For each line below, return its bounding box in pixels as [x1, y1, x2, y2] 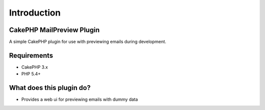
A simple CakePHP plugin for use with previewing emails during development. [9, 39, 166, 45]
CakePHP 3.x [21, 64, 48, 70]
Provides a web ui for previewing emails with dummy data [21, 96, 138, 102]
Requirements [9, 51, 53, 59]
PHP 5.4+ [21, 71, 41, 77]
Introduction [9, 7, 61, 18]
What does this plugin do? [9, 84, 91, 92]
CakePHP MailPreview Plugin [9, 26, 100, 34]
